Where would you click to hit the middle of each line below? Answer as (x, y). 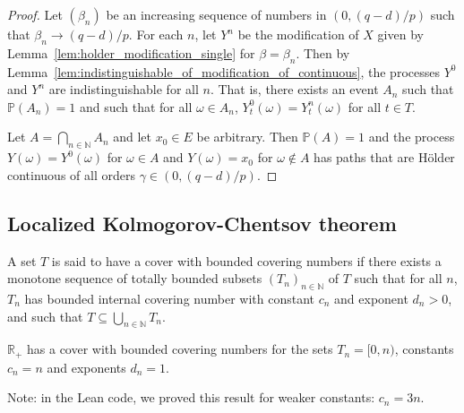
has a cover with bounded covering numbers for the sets (180, 349)
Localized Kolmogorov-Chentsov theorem (202, 223)
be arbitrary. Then (247, 137)
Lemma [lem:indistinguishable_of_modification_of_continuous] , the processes (223, 71)
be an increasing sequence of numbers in (216, 14)
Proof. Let (35, 14)
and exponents (86, 367)
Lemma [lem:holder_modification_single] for (131, 52)
